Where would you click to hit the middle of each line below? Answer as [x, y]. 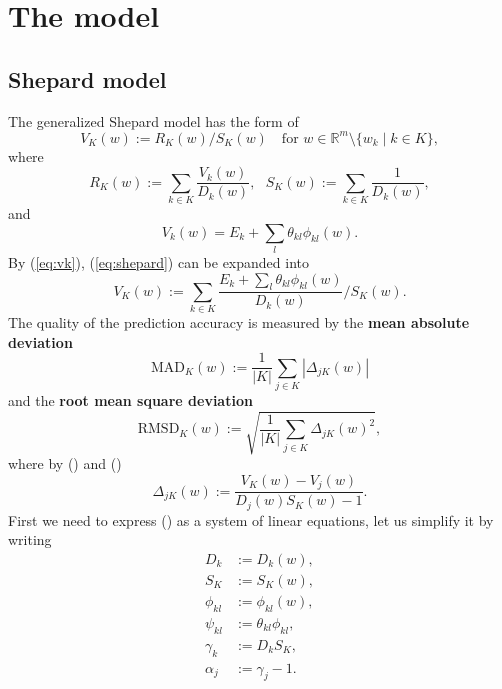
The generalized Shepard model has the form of [153, 120]
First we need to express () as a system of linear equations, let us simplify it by [251, 519]
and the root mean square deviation [130, 400]
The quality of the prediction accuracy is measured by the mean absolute [239, 322]
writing [30, 539]
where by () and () [65, 463]
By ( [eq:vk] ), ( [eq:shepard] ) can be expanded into [158, 261]
